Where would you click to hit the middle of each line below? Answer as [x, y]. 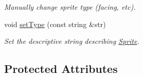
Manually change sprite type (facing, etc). [70, 7]
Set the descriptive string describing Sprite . [72, 41]
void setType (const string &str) [55, 24]
